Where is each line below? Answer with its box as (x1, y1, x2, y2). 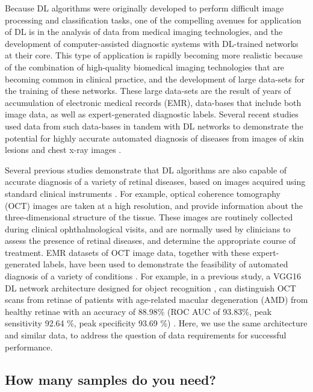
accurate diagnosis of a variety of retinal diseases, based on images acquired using (5, 175, 306, 188)
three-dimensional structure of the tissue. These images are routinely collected (5, 211, 293, 223)
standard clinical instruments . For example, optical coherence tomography (5, 187, 280, 199)
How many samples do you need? (5, 370, 216, 388)
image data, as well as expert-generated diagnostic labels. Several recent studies (5, 108, 299, 120)
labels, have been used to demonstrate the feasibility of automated (43, 258, 288, 270)
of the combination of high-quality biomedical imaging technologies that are (5, 60, 285, 73)
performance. (5, 340, 53, 353)
